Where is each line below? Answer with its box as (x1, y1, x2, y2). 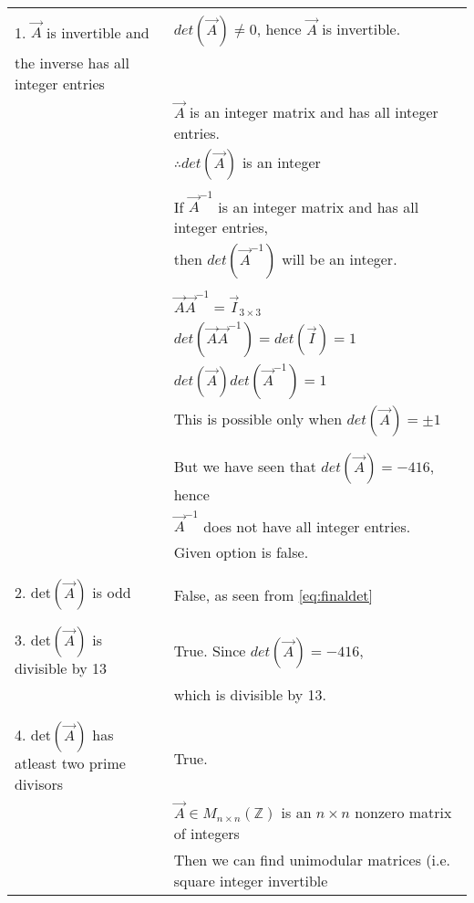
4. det (15, 724, 52, 746)
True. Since (173, 639, 246, 661)
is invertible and (46, 21, 149, 43)
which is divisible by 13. (173, 684, 327, 706)
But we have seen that (173, 455, 316, 477)
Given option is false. (173, 541, 309, 563)
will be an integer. (282, 248, 397, 270)
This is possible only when (173, 407, 343, 429)
